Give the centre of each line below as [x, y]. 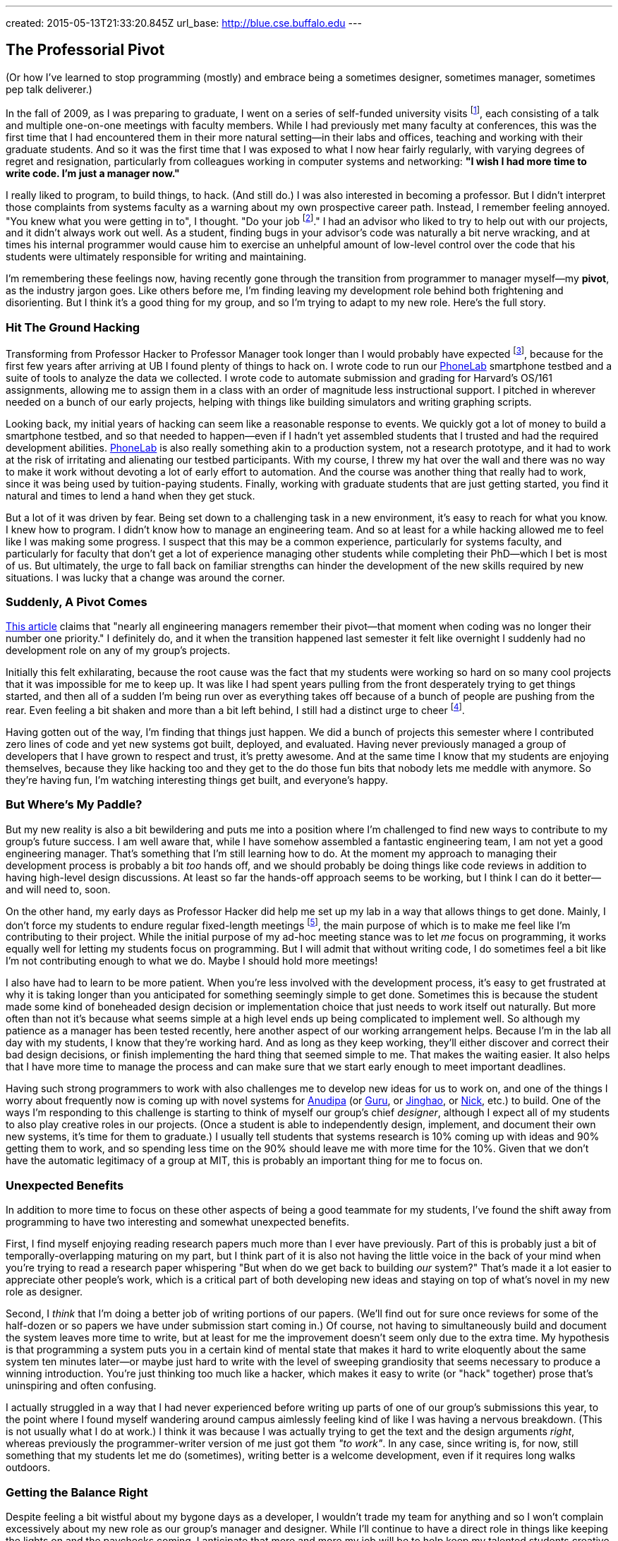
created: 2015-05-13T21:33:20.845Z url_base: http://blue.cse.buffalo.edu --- [184, 23]
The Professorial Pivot [85, 50]
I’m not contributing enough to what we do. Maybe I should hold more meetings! [192, 961]
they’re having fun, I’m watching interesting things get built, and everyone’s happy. [197, 780]
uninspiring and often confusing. [81, 1386]
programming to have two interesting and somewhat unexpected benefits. [177, 1222]
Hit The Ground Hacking [73, 327]
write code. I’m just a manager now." [93, 173]
